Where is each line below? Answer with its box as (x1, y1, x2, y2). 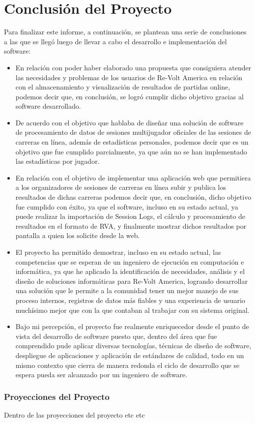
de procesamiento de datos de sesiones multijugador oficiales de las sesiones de (15, 127, 251, 137)
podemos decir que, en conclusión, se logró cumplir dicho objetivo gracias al (15, 91, 244, 101)
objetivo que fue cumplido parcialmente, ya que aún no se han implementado (15, 146, 247, 156)
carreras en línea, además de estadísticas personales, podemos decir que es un (15, 137, 249, 147)
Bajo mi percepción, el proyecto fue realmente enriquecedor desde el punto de (15, 321, 249, 332)
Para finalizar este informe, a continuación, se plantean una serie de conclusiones (4, 27, 247, 37)
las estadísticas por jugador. (15, 156, 100, 166)
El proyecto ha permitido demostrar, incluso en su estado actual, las (15, 247, 221, 257)
